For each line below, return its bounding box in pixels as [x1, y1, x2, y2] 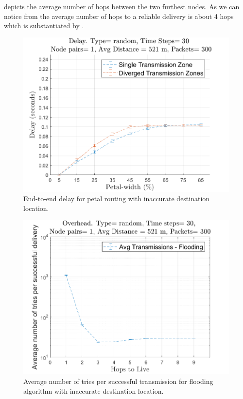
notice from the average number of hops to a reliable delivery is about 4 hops [4, 11, 234, 21]
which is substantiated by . [4, 20, 84, 31]
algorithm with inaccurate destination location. [23, 385, 164, 396]
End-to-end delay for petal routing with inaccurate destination [23, 193, 210, 204]
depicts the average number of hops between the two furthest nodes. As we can [4, 1, 240, 11]
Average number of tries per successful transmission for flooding [23, 376, 213, 386]
